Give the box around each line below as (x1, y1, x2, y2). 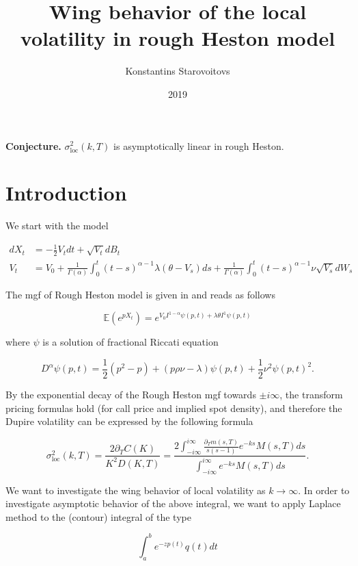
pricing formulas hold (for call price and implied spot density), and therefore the (5, 400, 342, 415)
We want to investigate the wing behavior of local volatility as (5, 483, 266, 497)
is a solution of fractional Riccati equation (42, 335, 219, 349)
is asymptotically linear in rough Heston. (113, 138, 284, 153)
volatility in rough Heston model (20, 24, 335, 52)
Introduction (5, 179, 127, 207)
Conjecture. (5, 138, 61, 153)
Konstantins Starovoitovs (125, 64, 230, 78)
